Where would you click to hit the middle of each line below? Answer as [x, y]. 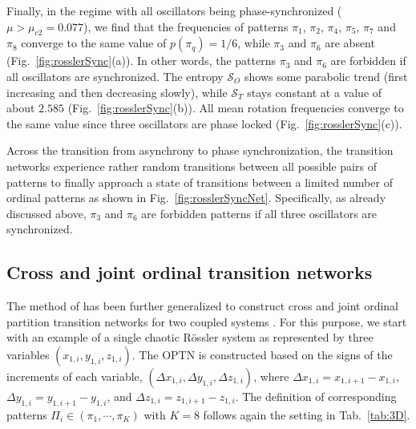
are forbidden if [368, 61]
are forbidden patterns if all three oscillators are [259, 213]
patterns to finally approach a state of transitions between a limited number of [200, 182]
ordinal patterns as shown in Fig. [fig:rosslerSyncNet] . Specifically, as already [196, 198]
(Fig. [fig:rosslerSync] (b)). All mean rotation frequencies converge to [236, 108]
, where [271, 376]
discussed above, [46, 213]
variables [28, 354]
